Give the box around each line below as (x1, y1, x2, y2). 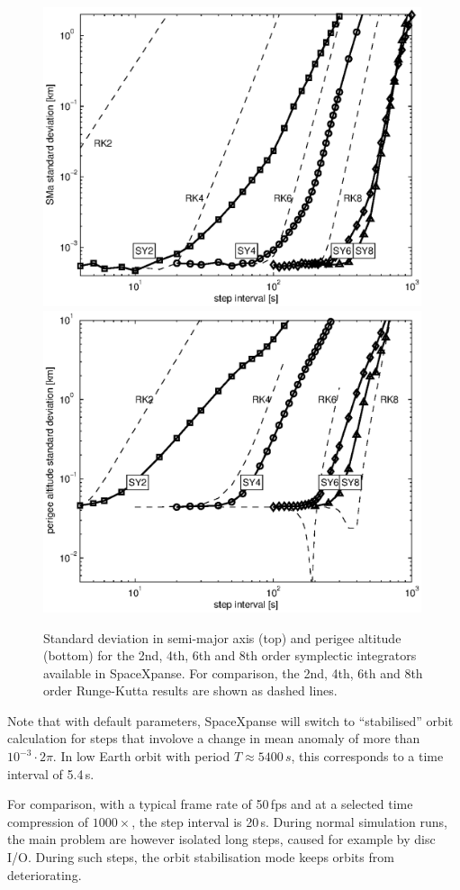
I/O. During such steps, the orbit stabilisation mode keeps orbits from (7, 848, 394, 867)
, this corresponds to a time (291, 747, 444, 766)
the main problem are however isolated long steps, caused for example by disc (7, 830, 436, 849)
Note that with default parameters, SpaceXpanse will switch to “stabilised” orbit (7, 711, 454, 730)
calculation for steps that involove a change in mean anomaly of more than (7, 729, 420, 748)
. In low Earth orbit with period (52, 747, 230, 766)
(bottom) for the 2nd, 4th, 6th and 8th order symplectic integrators (43, 646, 417, 665)
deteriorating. (7, 865, 82, 884)
